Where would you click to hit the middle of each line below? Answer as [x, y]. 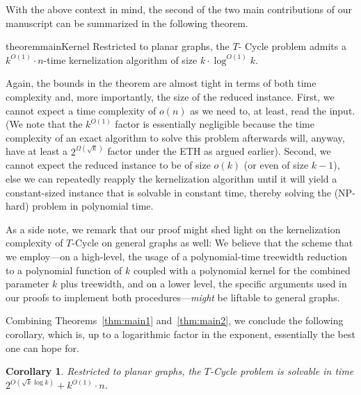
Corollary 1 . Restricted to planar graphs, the [103, 371]
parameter [27, 284]
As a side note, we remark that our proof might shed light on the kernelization [173, 229]
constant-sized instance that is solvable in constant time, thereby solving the [168, 192]
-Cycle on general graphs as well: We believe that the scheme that [212, 243]
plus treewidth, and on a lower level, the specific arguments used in [203, 284]
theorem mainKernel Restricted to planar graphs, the [118, 46]
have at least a [37, 151]
